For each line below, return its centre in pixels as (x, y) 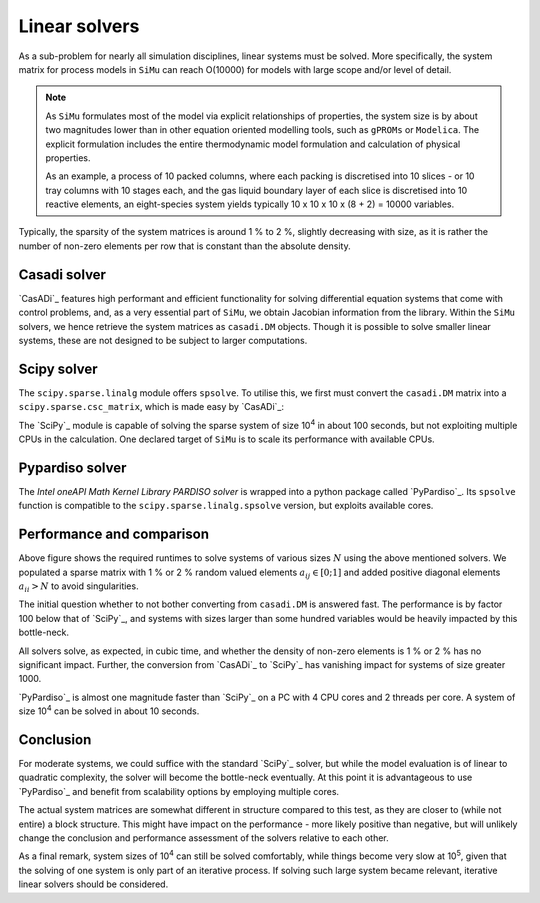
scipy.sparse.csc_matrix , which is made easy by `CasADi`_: (151, 407)
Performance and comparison (114, 534)
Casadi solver (62, 274)
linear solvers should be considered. (93, 884)
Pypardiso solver (72, 467)
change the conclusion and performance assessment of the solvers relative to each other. (203, 837)
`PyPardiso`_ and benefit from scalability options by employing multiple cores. (179, 791)
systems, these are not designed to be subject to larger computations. (163, 340)
